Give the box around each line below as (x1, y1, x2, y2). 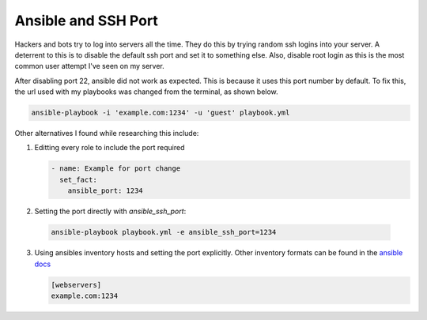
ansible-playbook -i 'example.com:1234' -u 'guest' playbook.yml (31, 108, 290, 118)
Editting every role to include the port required (34, 143, 185, 152)
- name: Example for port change (51, 164, 181, 173)
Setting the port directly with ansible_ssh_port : (34, 206, 187, 216)
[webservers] (51, 280, 102, 289)
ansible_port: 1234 (67, 186, 144, 195)
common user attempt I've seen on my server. (14, 62, 165, 71)
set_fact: (59, 175, 98, 184)
